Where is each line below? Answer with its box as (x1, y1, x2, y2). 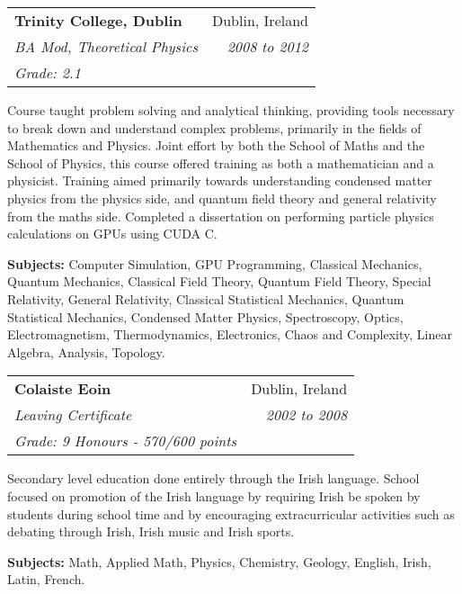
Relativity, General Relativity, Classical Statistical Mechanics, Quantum (7, 289, 404, 308)
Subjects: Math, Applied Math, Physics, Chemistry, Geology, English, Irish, (7, 552, 431, 571)
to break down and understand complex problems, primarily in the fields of (7, 118, 422, 137)
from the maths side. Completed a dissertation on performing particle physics (7, 206, 434, 225)
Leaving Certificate (14, 404, 132, 426)
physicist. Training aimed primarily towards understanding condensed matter (7, 171, 432, 190)
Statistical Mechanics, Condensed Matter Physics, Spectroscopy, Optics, (7, 307, 404, 326)
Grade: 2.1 (14, 62, 81, 83)
